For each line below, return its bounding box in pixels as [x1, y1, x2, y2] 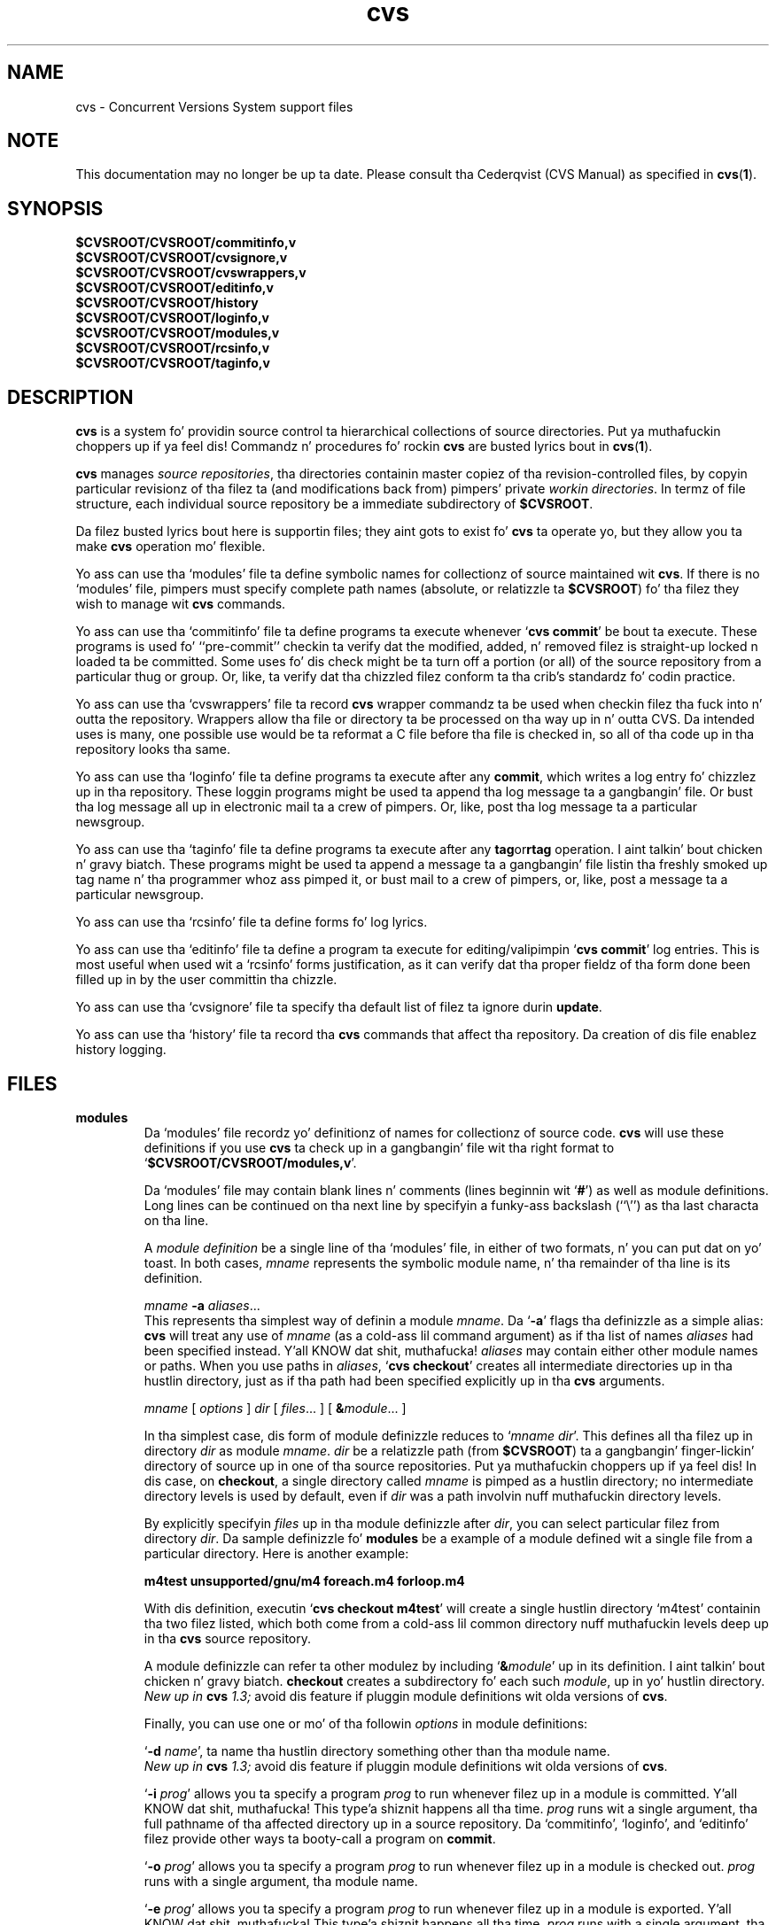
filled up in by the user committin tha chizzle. [75, 972, 338, 988]
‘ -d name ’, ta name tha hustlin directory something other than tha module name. [144, 1743, 610, 1758]
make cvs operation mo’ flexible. [75, 539, 266, 555]
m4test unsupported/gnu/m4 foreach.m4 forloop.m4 [144, 1572, 465, 1588]
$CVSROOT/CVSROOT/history [75, 295, 259, 311]
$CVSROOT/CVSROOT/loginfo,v [75, 310, 269, 326]
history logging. [75, 1042, 167, 1058]
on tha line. [144, 1212, 209, 1228]
